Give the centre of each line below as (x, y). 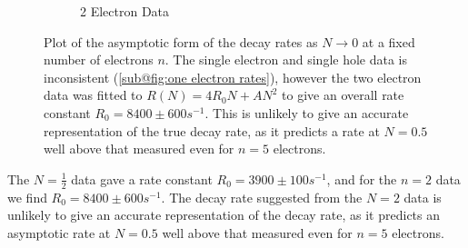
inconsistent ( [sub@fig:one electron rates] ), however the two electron (233, 77)
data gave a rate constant (142, 179)
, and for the (362, 179)
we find (27, 197)
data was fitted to (93, 95)
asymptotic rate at (59, 232)
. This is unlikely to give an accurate (307, 112)
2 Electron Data (125, 11)
